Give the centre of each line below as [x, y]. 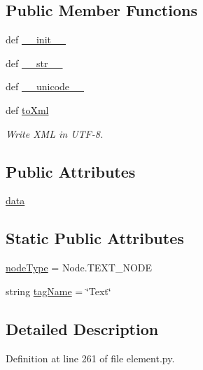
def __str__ [34, 63]
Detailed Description [82, 328]
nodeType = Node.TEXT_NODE [79, 268]
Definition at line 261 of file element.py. [90, 358]
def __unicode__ [45, 86]
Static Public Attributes [95, 238]
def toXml [27, 109]
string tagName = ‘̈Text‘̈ [58, 291]
